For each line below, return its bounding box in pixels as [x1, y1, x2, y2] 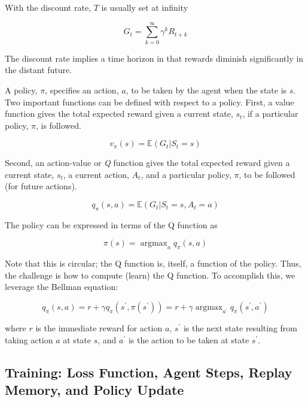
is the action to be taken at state [128, 333, 249, 346]
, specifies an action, [45, 83, 119, 96]
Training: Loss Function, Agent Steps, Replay [5, 362, 292, 381]
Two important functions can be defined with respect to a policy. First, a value [5, 95, 294, 108]
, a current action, [63, 168, 129, 180]
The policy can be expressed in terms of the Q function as [5, 218, 218, 231]
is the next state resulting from [183, 322, 297, 334]
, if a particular [242, 107, 298, 120]
